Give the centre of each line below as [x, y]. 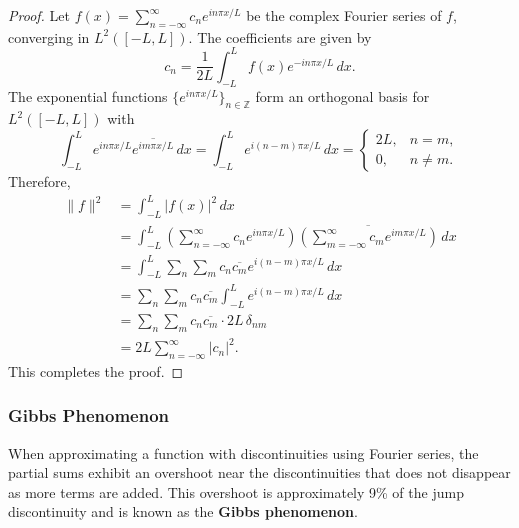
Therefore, [39, 181]
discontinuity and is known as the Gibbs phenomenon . [183, 511]
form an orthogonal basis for [342, 95]
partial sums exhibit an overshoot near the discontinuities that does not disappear [259, 472]
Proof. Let [39, 15]
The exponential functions [88, 95]
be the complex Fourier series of [344, 15]
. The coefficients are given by [280, 36]
